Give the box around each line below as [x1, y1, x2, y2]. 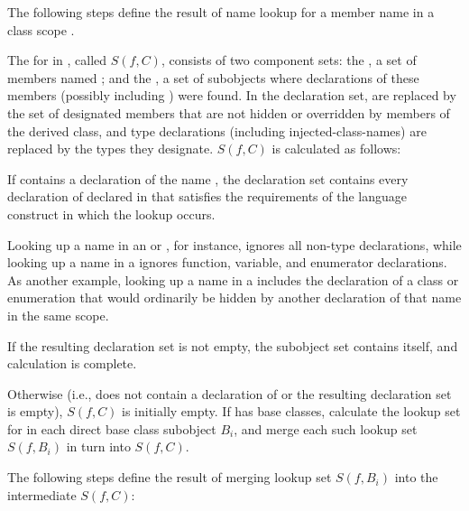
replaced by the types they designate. [7, 139, 214, 158]
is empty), [7, 402, 63, 421]
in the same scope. [7, 305, 109, 324]
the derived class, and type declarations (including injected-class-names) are [7, 121, 427, 140]
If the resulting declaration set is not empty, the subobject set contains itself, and [7, 336, 458, 355]
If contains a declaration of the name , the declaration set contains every [7, 169, 409, 188]
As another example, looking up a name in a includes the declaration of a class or [7, 270, 459, 289]
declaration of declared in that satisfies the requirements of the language [7, 187, 408, 206]
